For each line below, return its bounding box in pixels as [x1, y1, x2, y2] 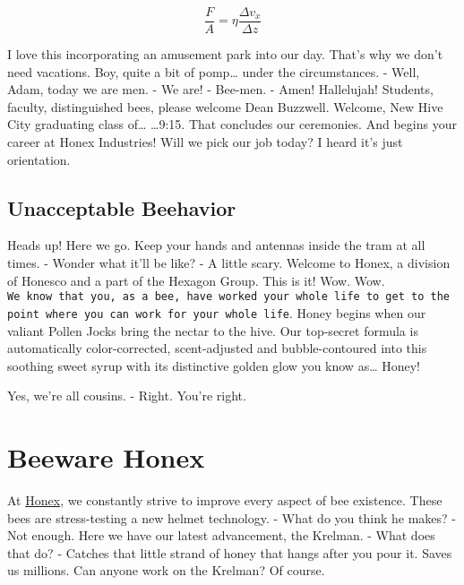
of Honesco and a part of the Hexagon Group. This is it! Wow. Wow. [7, 271, 385, 289]
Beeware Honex [7, 439, 205, 476]
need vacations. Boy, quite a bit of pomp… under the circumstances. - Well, [7, 62, 420, 81]
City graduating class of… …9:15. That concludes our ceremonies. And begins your [7, 115, 457, 133]
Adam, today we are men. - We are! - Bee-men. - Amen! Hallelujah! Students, [7, 80, 434, 99]
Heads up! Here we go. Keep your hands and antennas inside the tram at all [7, 236, 425, 254]
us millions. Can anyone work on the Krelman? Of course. [7, 561, 325, 580]
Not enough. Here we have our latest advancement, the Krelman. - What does [7, 526, 435, 545]
